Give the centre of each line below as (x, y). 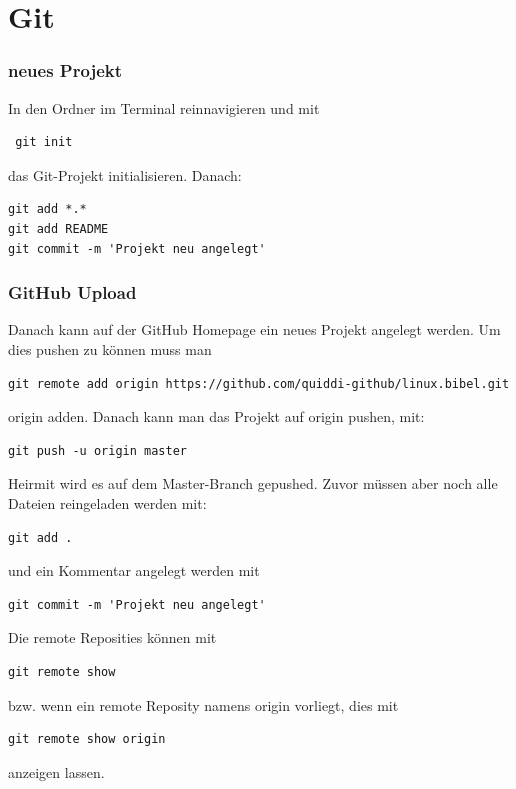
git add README (58, 228)
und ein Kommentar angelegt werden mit (134, 570)
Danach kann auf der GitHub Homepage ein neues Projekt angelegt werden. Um (254, 329)
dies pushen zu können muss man (110, 348)
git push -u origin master (97, 450)
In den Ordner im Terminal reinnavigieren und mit (164, 107)
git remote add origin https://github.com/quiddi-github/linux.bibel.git (259, 383)
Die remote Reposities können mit (112, 637)
